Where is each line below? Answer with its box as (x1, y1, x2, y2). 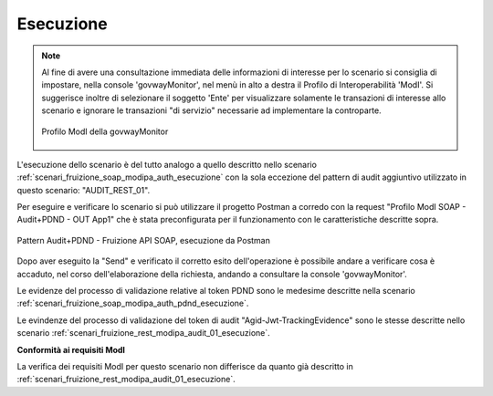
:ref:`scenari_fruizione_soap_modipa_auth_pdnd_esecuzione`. (16, 297, 249, 309)
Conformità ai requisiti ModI (16, 344, 126, 355)
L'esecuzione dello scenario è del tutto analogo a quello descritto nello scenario (16, 159, 317, 170)
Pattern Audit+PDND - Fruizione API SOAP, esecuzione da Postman (16, 234, 271, 245)
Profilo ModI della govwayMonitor (41, 126, 169, 137)
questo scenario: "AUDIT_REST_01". (16, 184, 151, 195)
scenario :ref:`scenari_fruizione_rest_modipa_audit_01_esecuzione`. (16, 328, 271, 339)
